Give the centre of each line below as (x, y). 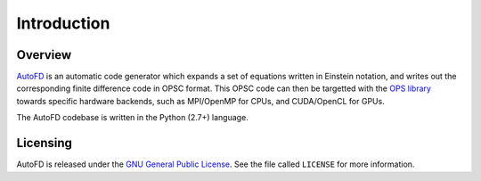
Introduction (63, 23)
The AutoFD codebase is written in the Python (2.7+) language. (132, 118)
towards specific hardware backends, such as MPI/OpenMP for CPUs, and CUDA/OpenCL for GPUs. (200, 101)
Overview (44, 55)
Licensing (45, 143)
